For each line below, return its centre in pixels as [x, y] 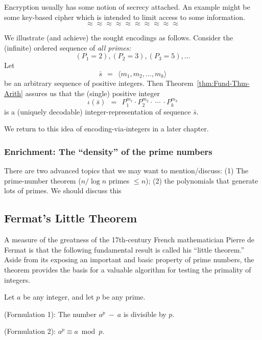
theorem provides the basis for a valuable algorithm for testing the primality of [128, 269]
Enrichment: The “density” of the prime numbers [108, 151]
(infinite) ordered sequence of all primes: [68, 47]
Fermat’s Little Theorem [71, 218]
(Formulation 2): [30, 331]
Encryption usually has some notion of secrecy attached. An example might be [127, 7]
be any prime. [124, 297]
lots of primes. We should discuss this [63, 190]
